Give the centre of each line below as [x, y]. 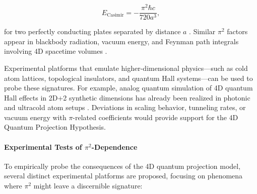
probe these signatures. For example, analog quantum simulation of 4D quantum [128, 88]
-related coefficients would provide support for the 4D [155, 117]
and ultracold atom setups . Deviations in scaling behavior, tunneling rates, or [125, 107]
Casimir [115, 15]
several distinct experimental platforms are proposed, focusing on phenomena [123, 176]
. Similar [202, 31]
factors [237, 31]
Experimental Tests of [43, 147]
